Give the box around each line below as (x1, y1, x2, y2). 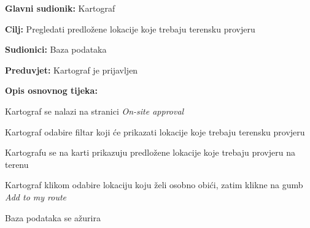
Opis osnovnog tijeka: (5, 84, 98, 97)
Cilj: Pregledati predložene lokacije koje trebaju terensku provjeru (5, 22, 255, 35)
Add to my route (5, 190, 67, 203)
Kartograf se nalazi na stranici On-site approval (5, 104, 184, 117)
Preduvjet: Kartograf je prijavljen (5, 63, 138, 76)
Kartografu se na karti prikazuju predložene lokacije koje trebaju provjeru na (5, 146, 295, 159)
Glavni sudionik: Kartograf (5, 2, 115, 14)
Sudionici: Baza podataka (5, 43, 107, 56)
